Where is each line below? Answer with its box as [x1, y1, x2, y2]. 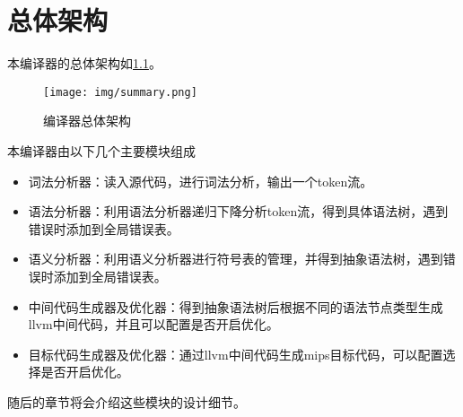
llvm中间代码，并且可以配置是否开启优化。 [28, 315, 279, 334]
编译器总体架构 [43, 111, 131, 130]
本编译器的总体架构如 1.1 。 [7, 54, 162, 73]
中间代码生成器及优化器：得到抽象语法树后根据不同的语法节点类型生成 [28, 297, 443, 316]
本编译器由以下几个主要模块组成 [7, 141, 196, 160]
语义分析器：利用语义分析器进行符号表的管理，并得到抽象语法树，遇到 [28, 249, 443, 268]
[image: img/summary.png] [43, 85, 197, 99]
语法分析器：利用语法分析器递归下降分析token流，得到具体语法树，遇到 [28, 202, 449, 221]
